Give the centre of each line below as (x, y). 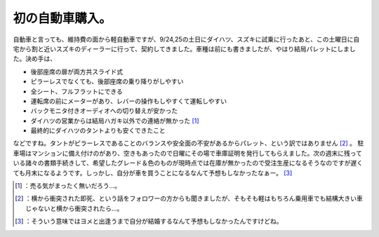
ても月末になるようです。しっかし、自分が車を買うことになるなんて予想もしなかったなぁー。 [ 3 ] (153, 172)
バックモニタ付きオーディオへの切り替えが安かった (104, 111)
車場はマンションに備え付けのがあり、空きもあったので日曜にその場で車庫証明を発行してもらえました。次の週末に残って (188, 153)
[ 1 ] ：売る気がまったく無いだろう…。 (68, 186)
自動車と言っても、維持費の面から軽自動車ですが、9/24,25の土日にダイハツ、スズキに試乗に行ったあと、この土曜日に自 (186, 39)
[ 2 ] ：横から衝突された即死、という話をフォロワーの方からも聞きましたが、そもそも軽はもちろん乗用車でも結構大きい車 (189, 198)
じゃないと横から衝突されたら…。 (74, 208)
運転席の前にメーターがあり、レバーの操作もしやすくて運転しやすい (129, 101)
